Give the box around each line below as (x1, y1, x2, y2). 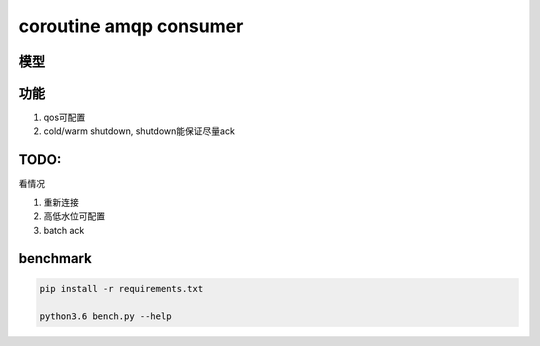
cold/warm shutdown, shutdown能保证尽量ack (43, 125, 235, 137)
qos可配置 (43, 111, 86, 124)
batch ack (43, 224, 85, 236)
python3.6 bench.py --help (39, 311, 172, 322)
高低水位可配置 (43, 210, 105, 222)
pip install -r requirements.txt (39, 283, 204, 294)
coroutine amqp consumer (18, 15, 244, 37)
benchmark (18, 250, 92, 267)
